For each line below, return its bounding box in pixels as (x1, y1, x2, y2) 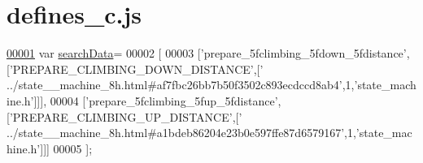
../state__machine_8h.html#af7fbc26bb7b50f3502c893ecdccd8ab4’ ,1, (7, 76, 355, 93)
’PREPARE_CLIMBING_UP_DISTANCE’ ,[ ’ (9, 108, 242, 125)
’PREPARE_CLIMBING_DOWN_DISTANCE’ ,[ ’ (9, 60, 264, 77)
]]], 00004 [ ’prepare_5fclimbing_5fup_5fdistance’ (33, 92, 278, 109)
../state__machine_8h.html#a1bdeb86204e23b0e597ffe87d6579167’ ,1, (7, 124, 356, 141)
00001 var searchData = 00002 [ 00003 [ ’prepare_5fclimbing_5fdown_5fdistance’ (7, 45, 407, 62)
